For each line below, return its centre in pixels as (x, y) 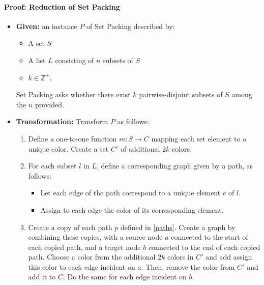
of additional (140, 148)
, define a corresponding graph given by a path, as (175, 166)
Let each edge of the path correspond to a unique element (130, 193)
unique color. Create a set (68, 148)
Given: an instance (47, 26)
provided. (49, 104)
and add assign (229, 257)
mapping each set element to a (199, 138)
